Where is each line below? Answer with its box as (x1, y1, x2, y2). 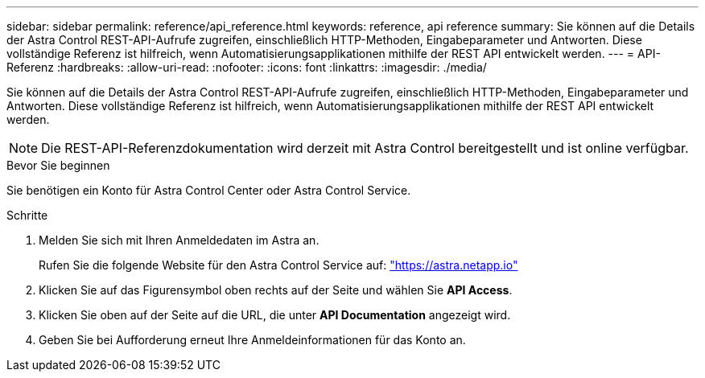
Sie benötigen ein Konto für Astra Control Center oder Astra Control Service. (6, 183, 411, 197)
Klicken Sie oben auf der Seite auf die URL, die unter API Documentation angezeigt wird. (39, 308, 511, 322)
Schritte (6, 208, 48, 222)
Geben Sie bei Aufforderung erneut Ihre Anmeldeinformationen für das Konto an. (39, 333, 466, 347)
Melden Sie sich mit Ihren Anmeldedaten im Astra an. (39, 233, 320, 247)
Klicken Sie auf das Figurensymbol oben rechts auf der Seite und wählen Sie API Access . (39, 283, 513, 297)
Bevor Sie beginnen (6, 158, 110, 172)
